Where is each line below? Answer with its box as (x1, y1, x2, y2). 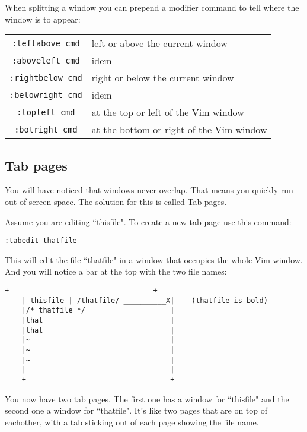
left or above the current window (91, 36, 228, 51)
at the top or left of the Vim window (91, 105, 244, 119)
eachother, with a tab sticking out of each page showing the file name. (5, 415, 259, 428)
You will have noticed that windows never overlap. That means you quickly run (5, 184, 293, 196)
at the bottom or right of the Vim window (91, 122, 267, 137)
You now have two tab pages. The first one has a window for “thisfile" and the (5, 392, 289, 405)
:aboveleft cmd (12, 55, 80, 65)
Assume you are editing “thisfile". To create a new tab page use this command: (5, 215, 292, 228)
